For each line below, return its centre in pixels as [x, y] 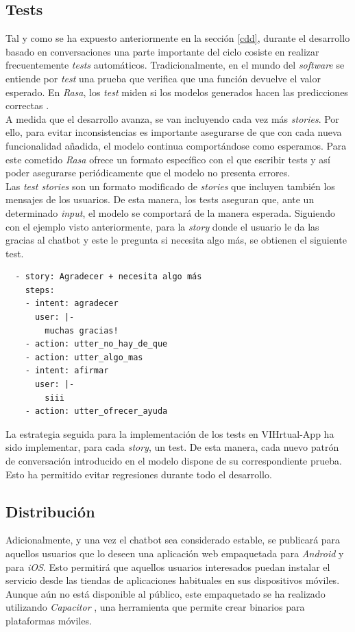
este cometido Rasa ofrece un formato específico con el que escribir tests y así [168, 159]
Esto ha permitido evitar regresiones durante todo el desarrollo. [139, 474]
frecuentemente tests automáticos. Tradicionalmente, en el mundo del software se [175, 65]
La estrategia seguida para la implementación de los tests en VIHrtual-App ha [170, 433]
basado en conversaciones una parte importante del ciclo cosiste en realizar [162, 51]
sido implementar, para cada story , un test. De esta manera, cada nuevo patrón [172, 447]
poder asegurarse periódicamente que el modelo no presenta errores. [148, 173]
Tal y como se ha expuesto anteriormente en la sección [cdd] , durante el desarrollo [178, 38]
